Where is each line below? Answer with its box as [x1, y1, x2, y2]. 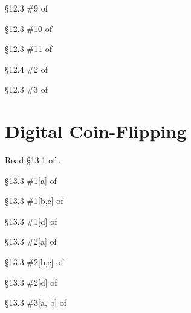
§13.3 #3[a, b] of [5, 296, 67, 309]
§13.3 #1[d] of [5, 214, 57, 227]
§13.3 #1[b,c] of [5, 194, 63, 207]
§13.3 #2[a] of [5, 235, 57, 248]
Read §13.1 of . [5, 154, 61, 166]
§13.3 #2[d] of [5, 275, 57, 288]
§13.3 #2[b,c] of [5, 255, 63, 268]
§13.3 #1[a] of [5, 174, 57, 186]
